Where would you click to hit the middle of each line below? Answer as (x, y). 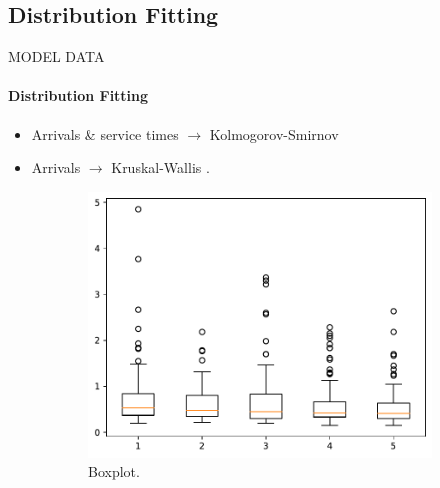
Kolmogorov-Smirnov (274, 133)
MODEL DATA (56, 56)
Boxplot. (114, 471)
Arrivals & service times (105, 133)
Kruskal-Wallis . (160, 167)
